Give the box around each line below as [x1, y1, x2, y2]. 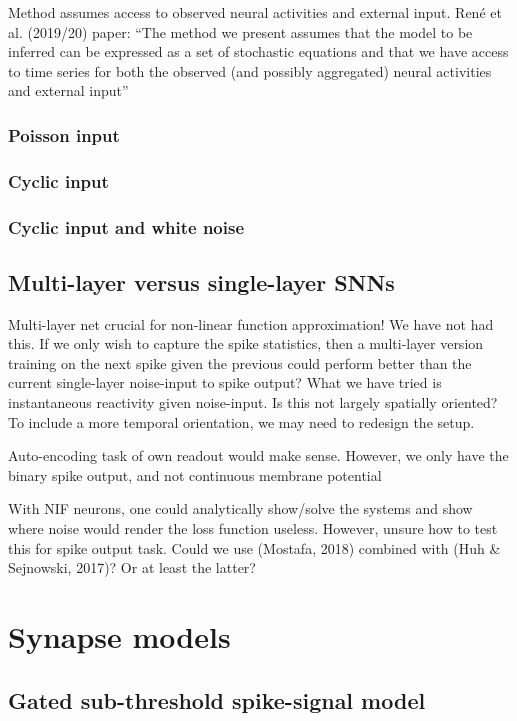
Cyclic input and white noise [8, 214, 245, 239]
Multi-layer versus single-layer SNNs [8, 266, 395, 297]
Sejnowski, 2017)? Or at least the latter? [8, 557, 256, 578]
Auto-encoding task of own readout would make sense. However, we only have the [8, 445, 509, 466]
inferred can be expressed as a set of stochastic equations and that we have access [8, 41, 509, 62]
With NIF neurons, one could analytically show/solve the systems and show [8, 498, 473, 519]
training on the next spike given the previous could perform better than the [8, 352, 472, 373]
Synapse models [8, 616, 231, 657]
